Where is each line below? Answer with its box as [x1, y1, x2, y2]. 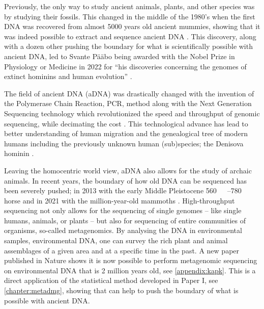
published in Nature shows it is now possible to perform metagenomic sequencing [4, 255, 257, 266]
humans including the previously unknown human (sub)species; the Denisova [4, 138, 244, 148]
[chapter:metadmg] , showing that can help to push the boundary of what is [4, 285, 239, 296]
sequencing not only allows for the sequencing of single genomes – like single [4, 205, 242, 216]
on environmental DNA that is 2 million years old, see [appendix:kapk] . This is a [4, 265, 256, 275]
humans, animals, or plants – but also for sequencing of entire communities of [4, 215, 246, 225]
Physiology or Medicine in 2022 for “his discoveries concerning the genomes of [4, 61, 247, 71]
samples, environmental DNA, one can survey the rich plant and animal [4, 235, 228, 246]
